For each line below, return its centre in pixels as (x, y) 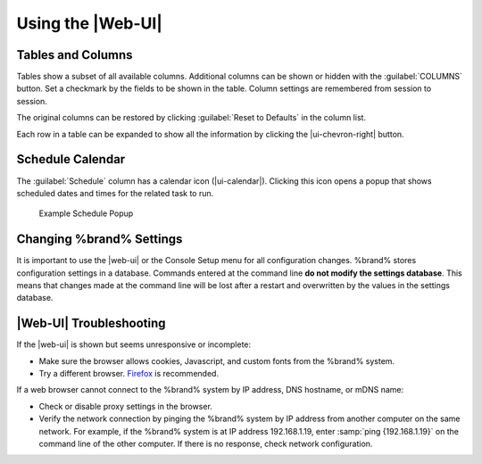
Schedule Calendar (71, 159)
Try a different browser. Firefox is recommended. (129, 374)
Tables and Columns (75, 55)
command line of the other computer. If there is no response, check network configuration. (206, 444)
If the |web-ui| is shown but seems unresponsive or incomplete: (134, 344)
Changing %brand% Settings (100, 240)
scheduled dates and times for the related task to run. (115, 193)
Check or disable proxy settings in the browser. (126, 406)
